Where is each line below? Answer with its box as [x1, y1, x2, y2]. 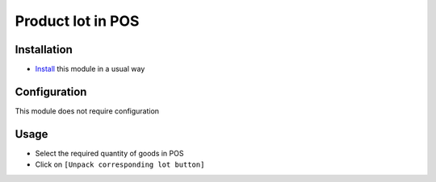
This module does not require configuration [15, 105, 160, 116]
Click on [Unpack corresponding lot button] [35, 159, 205, 169]
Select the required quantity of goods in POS [35, 148, 184, 158]
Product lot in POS [15, 12, 140, 30]
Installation [15, 43, 73, 56]
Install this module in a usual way [35, 64, 145, 74]
